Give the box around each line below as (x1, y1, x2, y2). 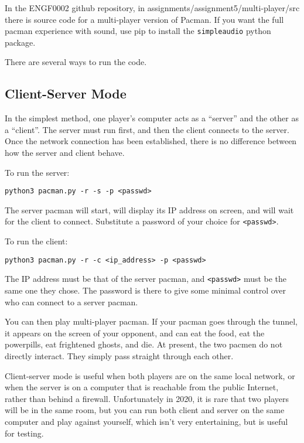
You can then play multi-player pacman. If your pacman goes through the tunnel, (5, 315, 298, 328)
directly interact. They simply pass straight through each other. (5, 349, 234, 362)
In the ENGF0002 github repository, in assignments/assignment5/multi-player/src (5, 2, 300, 13)
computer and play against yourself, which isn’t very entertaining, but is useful (5, 415, 288, 427)
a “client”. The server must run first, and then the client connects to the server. (5, 123, 289, 135)
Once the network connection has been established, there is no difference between (5, 135, 297, 147)
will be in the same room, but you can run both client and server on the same (5, 404, 285, 416)
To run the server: (5, 166, 70, 178)
